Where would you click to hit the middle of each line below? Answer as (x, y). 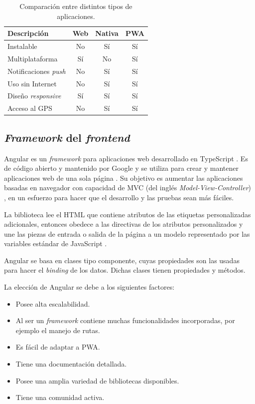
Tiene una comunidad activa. (60, 397)
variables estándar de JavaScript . (56, 243)
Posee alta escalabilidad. (53, 303)
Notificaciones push (37, 71)
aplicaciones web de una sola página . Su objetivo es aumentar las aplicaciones (124, 178)
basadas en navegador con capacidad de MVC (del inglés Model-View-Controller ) (128, 188)
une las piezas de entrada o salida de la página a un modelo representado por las (127, 233)
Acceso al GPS (30, 108)
